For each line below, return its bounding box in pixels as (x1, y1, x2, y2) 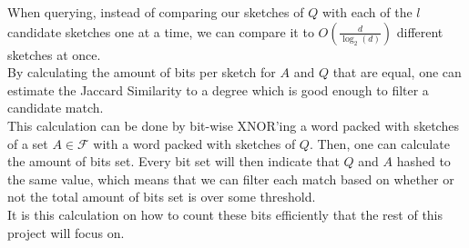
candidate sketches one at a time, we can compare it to (7, 22, 314, 41)
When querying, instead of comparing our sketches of (7, 3, 304, 21)
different (396, 22, 444, 41)
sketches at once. (7, 45, 101, 64)
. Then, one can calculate (309, 134, 450, 153)
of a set (7, 134, 48, 153)
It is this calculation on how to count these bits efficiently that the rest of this (7, 204, 444, 223)
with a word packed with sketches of (93, 134, 296, 153)
